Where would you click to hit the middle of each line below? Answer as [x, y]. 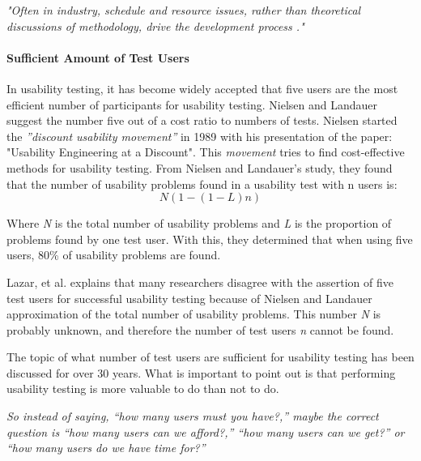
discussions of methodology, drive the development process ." [155, 26]
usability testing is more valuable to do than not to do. [143, 388]
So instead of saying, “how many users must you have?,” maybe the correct [193, 416]
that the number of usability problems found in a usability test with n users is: [202, 184]
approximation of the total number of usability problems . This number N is [194, 314]
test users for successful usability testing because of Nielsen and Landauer [189, 298]
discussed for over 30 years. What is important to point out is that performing [201, 372]
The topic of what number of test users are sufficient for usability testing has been [210, 357]
